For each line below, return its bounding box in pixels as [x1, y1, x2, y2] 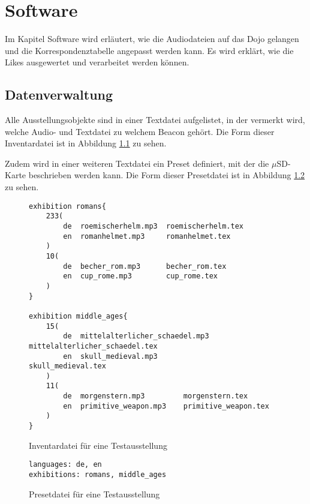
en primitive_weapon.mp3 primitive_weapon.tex [63, 401, 269, 410]
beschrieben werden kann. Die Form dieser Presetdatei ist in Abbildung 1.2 [28, 169, 305, 181]
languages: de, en [29, 460, 102, 469]
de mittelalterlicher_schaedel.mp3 [63, 332, 209, 341]
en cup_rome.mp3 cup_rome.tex [63, 272, 218, 281]
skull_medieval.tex [29, 362, 106, 371]
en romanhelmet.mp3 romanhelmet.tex [63, 232, 231, 241]
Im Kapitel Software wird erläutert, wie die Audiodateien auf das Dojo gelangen [5, 32, 299, 45]
